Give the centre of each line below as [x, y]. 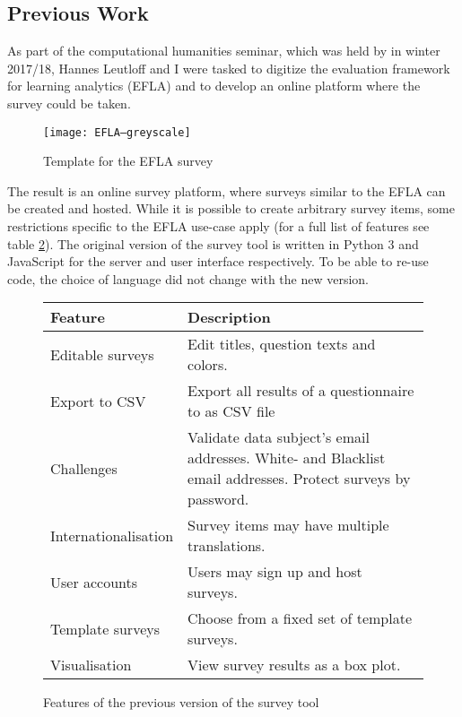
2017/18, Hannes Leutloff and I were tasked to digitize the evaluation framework [229, 68]
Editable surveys [102, 354]
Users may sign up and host [275, 572]
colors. [208, 365]
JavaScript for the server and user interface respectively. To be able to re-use [218, 261]
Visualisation [91, 665]
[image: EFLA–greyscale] [117, 132]
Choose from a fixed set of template [300, 618]
